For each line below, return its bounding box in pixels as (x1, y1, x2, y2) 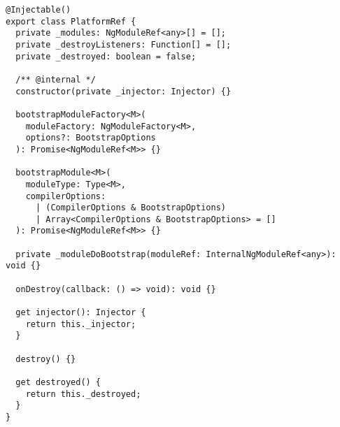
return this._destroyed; (25, 389, 141, 399)
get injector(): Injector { (15, 307, 146, 318)
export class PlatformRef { (6, 16, 136, 27)
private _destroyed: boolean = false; (15, 51, 197, 61)
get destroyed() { (15, 377, 101, 387)
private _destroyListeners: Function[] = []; (15, 39, 232, 50)
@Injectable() (6, 5, 71, 15)
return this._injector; (25, 319, 136, 329)
